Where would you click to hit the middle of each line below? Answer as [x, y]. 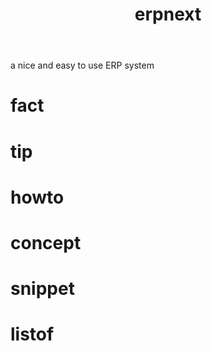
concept [46, 242]
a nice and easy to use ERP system [82, 65]
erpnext [168, 14]
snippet [42, 289]
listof [32, 334]
